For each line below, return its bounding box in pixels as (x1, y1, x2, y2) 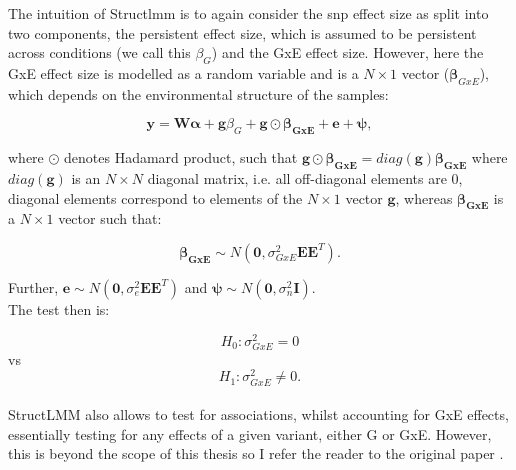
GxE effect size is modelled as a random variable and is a (8, 62, 359, 83)
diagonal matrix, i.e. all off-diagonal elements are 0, (147, 167, 463, 188)
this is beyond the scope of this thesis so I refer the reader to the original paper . (8, 443, 504, 464)
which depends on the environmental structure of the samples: (8, 83, 389, 104)
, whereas (395, 187, 453, 208)
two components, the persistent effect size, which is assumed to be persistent (8, 22, 477, 43)
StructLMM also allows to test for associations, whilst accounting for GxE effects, (8, 404, 509, 425)
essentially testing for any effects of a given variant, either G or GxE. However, (8, 423, 492, 444)
